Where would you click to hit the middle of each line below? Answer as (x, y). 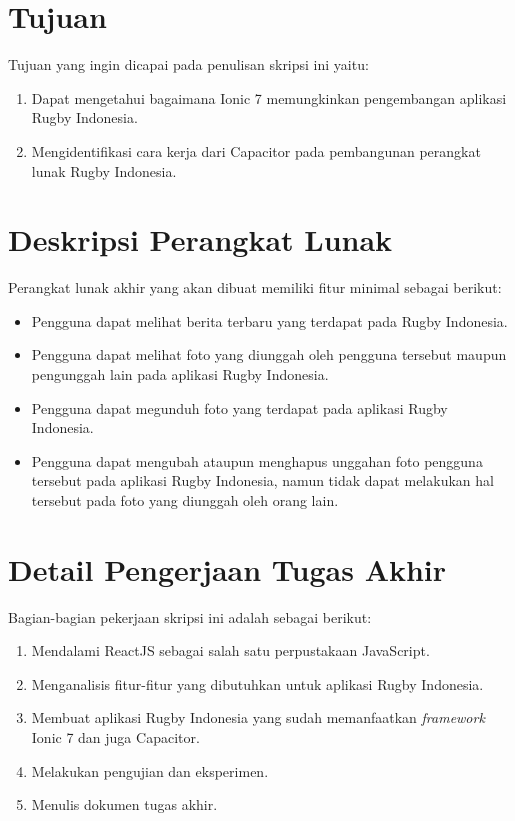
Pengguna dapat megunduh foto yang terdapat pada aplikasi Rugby (239, 407)
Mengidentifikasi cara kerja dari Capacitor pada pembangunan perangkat (256, 150)
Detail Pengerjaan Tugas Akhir (227, 568)
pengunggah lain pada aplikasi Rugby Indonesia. (180, 374)
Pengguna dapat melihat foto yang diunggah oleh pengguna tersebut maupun (269, 354)
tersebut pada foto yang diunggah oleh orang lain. (185, 499)
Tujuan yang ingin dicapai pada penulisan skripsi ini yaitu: (188, 64)
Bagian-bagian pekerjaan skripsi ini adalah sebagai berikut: (190, 616)
